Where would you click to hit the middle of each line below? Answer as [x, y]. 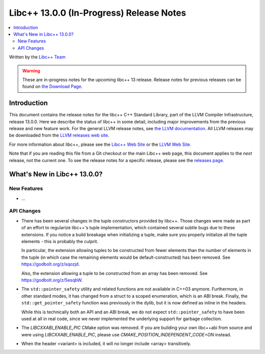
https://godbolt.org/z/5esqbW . [52, 280]
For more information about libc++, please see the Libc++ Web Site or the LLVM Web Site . [100, 144]
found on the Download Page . [53, 86]
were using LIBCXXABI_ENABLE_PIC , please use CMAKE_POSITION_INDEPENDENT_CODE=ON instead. [126, 334]
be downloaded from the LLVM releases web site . [59, 136]
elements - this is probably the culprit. [60, 241]
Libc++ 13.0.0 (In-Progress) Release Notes [98, 13]
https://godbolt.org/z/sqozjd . [51, 264]
